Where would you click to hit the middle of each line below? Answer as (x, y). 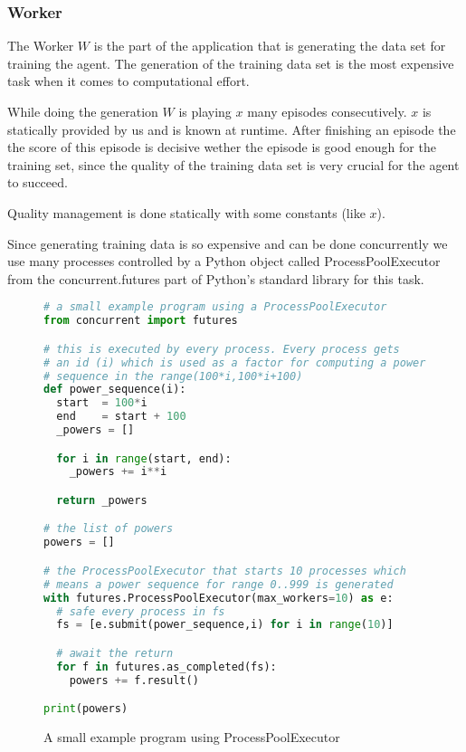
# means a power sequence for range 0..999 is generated (219, 584)
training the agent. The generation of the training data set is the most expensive (231, 63)
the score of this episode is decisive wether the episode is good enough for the (222, 147)
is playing (205, 111)
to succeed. (38, 182)
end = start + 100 (121, 417)
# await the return (115, 653)
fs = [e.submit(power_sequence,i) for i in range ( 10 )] (225, 625)
